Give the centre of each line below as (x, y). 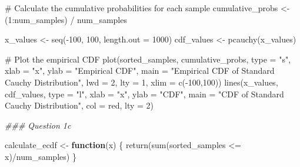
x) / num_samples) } (41, 156)
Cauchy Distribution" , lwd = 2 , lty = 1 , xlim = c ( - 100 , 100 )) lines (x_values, (141, 82)
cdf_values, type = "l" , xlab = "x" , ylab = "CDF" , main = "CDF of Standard (144, 94)
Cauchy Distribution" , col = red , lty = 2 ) (79, 105)
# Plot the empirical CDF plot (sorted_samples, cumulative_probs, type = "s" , (148, 59)
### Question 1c (38, 125)
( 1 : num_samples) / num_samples (66, 19)
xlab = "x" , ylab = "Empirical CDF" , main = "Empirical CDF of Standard (140, 71)
